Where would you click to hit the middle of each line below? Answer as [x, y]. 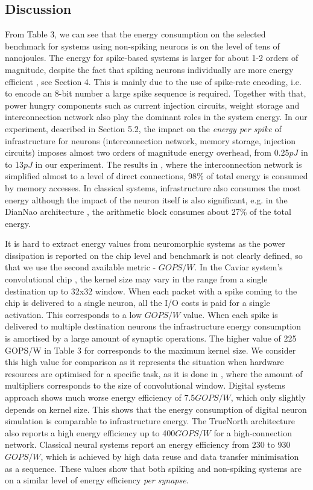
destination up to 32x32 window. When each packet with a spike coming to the [151, 291]
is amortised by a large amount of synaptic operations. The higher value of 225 [151, 338]
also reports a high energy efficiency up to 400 [90, 432]
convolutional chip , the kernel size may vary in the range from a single [136, 279]
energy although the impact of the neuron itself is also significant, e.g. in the [146, 199]
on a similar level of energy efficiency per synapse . [97, 480]
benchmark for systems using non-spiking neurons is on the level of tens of [142, 46]
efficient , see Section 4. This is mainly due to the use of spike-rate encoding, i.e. [153, 81]
